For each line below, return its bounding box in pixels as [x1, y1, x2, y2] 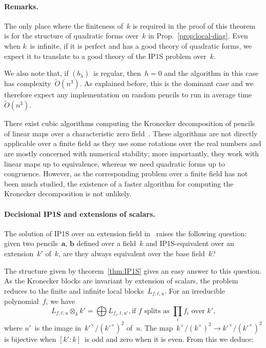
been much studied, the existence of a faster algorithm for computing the [4, 178, 234, 189]
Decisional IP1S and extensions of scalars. [4, 208, 155, 219]
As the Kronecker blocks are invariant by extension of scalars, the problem [4, 275, 238, 286]
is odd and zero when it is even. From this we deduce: [85, 333, 254, 344]
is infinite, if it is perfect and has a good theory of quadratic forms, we [30, 40, 252, 51]
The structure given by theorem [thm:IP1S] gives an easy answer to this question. [4, 265, 262, 276]
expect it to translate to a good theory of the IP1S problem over [4, 50, 207, 61]
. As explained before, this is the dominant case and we [79, 78, 254, 89]
